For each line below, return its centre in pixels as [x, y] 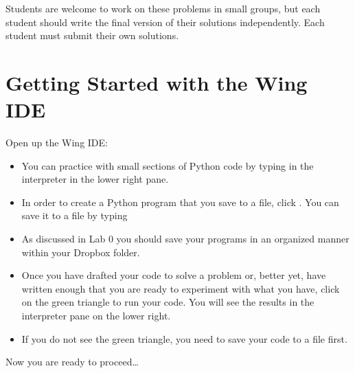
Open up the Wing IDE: [57, 143]
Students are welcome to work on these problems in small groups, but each [163, 8]
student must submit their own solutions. [92, 35]
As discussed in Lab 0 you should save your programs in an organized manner [185, 239]
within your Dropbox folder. [81, 252]
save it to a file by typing [75, 215]
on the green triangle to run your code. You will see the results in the [168, 302]
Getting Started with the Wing [157, 82]
